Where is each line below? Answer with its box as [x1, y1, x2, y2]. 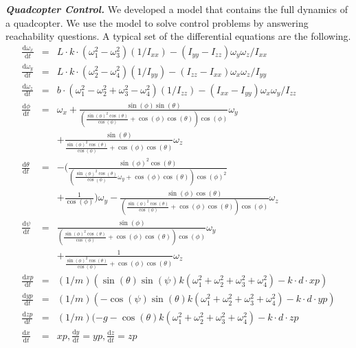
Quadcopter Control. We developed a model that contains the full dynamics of [5, 2, 348, 16]
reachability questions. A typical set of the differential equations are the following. [5, 29, 351, 43]
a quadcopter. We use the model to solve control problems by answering [5, 15, 309, 30]
